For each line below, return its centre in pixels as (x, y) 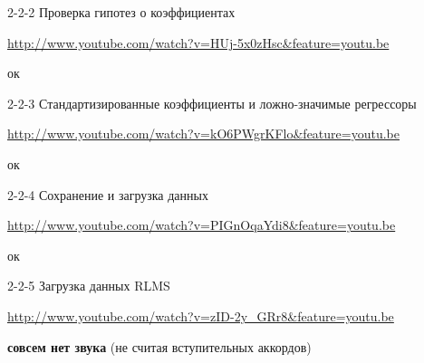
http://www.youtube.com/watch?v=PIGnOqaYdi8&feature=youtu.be (202, 225)
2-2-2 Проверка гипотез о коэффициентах (121, 12)
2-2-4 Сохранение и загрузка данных (108, 194)
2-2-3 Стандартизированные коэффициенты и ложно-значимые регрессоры (212, 103)
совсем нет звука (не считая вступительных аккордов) (159, 346)
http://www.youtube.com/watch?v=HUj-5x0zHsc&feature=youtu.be (198, 42)
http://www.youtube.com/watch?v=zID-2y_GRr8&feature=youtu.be (201, 315)
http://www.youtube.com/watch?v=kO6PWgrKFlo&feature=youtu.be (203, 134)
